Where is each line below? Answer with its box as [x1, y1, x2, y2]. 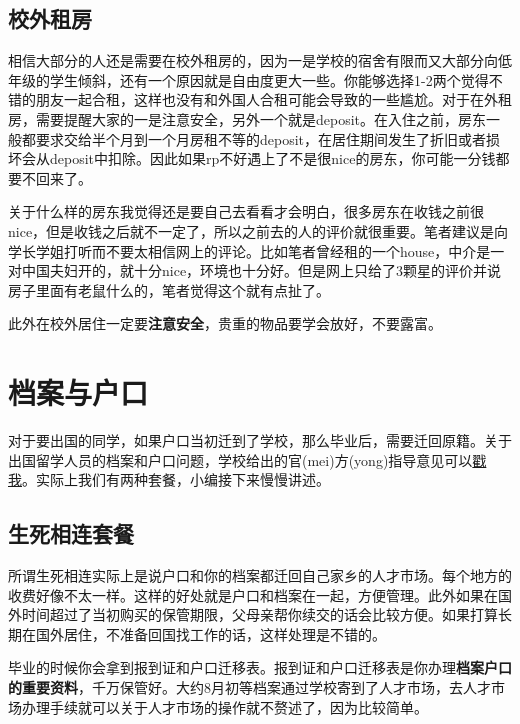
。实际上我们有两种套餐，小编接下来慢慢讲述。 [22, 469, 330, 490]
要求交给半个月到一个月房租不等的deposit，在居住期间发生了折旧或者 [35, 128, 487, 149]
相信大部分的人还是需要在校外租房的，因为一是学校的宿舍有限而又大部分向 [8, 50, 498, 71]
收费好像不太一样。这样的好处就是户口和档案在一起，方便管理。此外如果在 [8, 584, 498, 605]
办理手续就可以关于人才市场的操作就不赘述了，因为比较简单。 [21, 696, 428, 717]
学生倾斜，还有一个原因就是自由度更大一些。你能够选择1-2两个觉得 [49, 69, 489, 90]
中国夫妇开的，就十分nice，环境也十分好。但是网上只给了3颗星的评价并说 [21, 260, 502, 281]
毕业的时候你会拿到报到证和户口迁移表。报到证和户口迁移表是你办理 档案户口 [8, 657, 512, 678]
